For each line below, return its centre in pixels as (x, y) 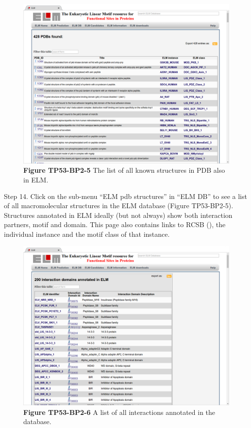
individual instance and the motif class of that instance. (87, 234)
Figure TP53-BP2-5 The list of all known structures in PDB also (124, 170)
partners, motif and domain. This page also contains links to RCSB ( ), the (115, 224)
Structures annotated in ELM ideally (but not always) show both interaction (118, 215)
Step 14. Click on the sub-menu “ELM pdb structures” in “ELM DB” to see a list (125, 196)
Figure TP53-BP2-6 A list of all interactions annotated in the (119, 412)
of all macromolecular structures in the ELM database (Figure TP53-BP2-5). (119, 206)
